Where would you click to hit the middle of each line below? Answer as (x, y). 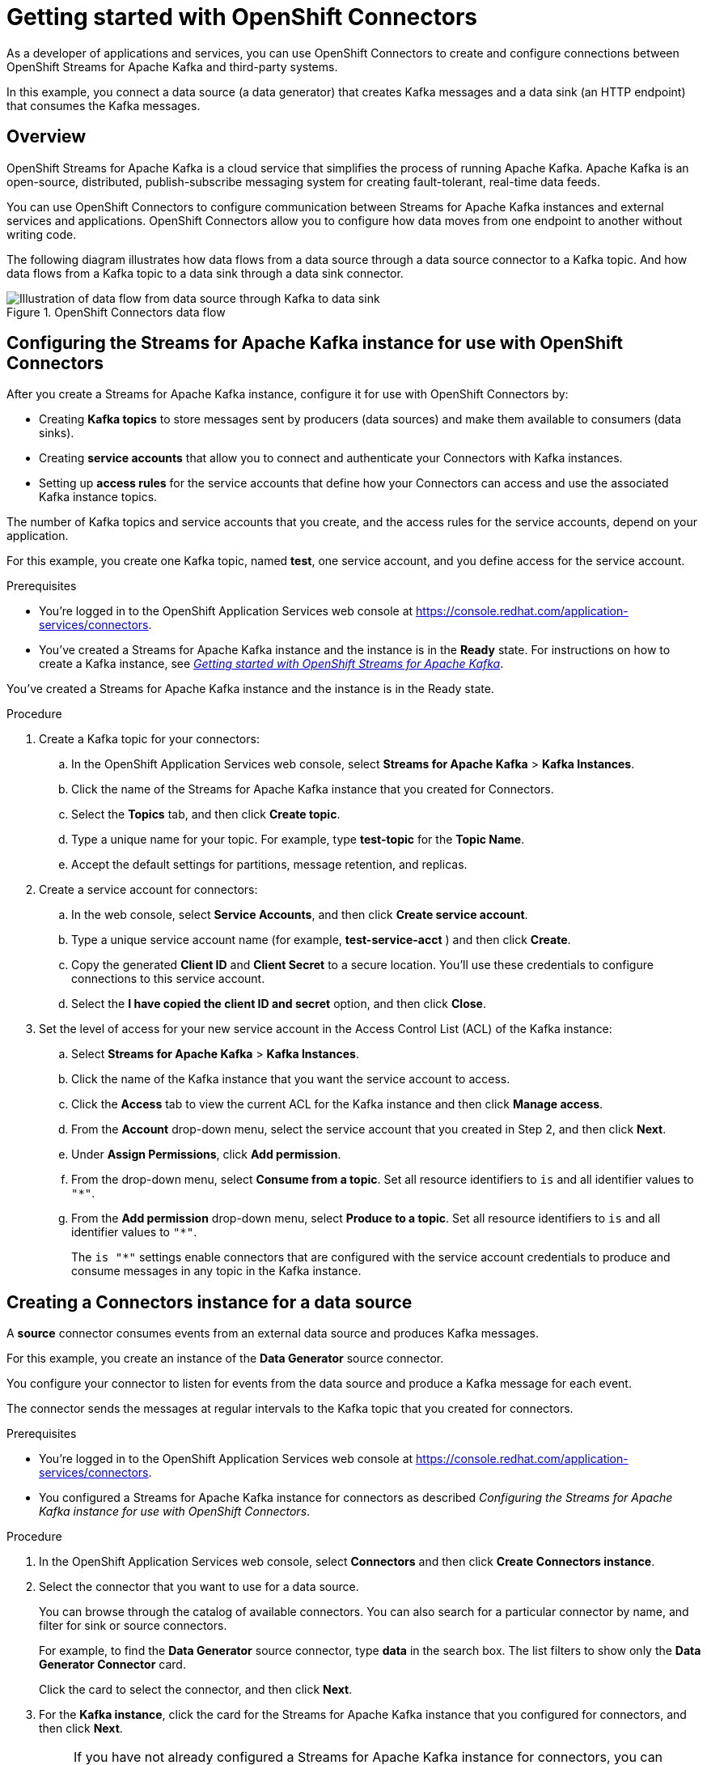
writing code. (42, 234)
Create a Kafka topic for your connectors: (149, 739)
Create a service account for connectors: (148, 890)
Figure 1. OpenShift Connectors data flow (116, 312)
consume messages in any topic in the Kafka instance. (216, 1271)
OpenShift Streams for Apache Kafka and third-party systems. (172, 66)
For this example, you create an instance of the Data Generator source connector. (225, 1359)
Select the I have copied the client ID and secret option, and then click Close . (279, 1004)
